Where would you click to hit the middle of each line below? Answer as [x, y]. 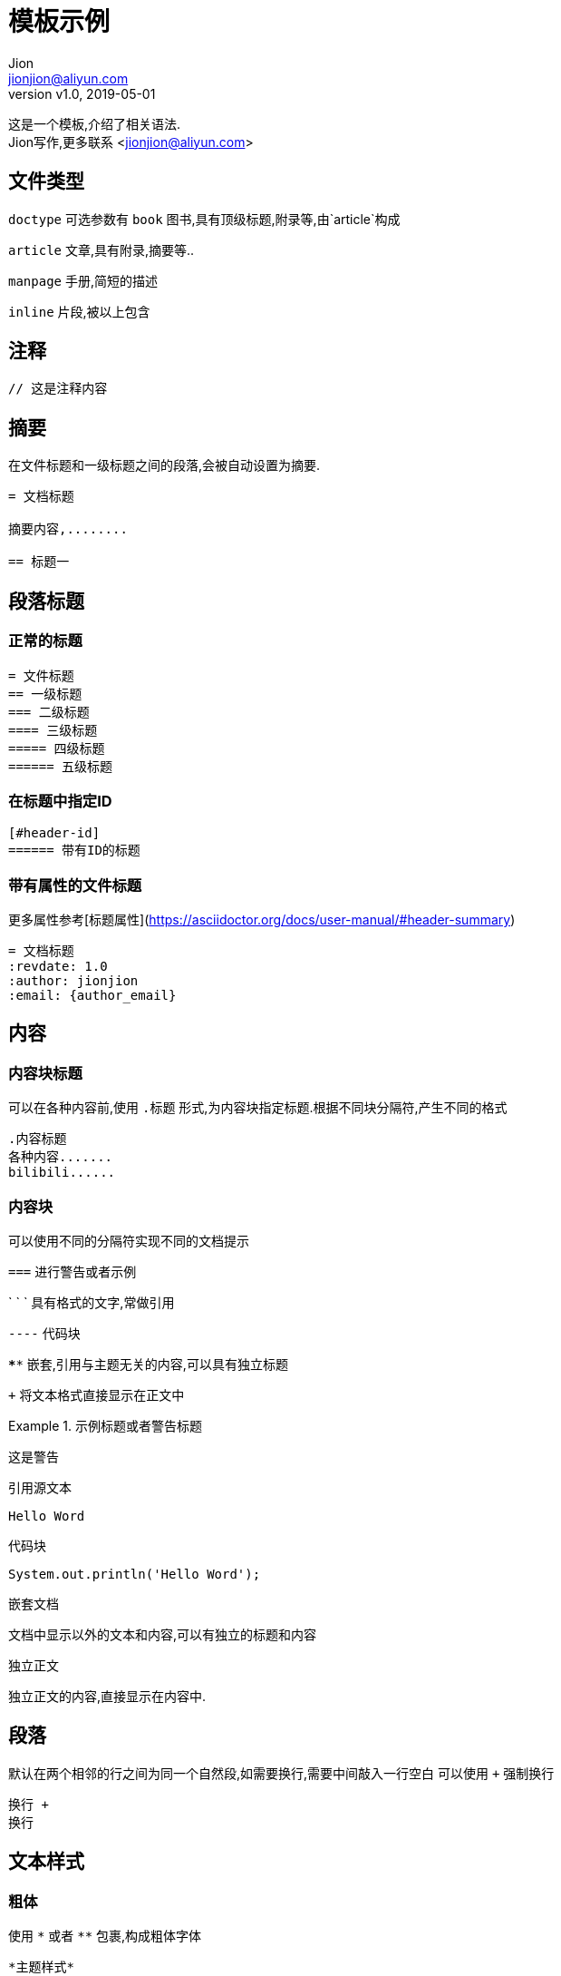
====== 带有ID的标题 [74, 851]
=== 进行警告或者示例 [73, 1271]
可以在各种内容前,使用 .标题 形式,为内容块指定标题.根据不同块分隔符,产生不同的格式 [258, 1108]
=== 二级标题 [49, 712]
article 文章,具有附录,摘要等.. [102, 249]
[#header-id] [54, 833]
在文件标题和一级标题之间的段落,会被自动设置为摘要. [164, 465]
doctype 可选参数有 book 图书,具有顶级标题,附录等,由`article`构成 [204, 219]
